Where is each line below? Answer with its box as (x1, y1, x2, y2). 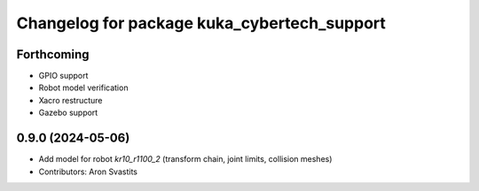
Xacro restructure (38, 95, 103, 105)
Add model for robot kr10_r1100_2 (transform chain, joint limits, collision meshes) (38, 154, 333, 164)
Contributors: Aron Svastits (38, 166, 137, 177)
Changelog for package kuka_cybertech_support (16, 13, 386, 33)
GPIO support (38, 71, 89, 81)
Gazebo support (38, 107, 98, 118)
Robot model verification (38, 82, 129, 93)
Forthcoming (16, 47, 90, 62)
